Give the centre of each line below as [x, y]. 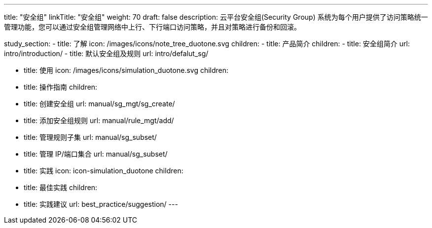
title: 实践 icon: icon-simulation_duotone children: [104, 171]
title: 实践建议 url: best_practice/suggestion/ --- [101, 204]
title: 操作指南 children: [61, 87]
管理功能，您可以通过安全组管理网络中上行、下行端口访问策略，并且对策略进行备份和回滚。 [152, 27]
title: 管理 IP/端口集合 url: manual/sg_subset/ [96, 154]
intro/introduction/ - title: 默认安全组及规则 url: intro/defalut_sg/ [106, 53]
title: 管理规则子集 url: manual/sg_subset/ [90, 137]
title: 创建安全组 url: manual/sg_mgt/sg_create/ [99, 104]
